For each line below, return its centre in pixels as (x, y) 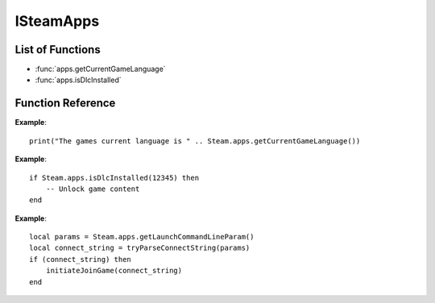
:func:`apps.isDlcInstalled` (78, 80)
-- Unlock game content (93, 189)
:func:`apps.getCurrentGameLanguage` (100, 69)
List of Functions (58, 50)
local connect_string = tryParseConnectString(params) (140, 248)
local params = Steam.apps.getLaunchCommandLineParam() (142, 237)
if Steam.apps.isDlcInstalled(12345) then (114, 178)
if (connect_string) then (81, 259)
